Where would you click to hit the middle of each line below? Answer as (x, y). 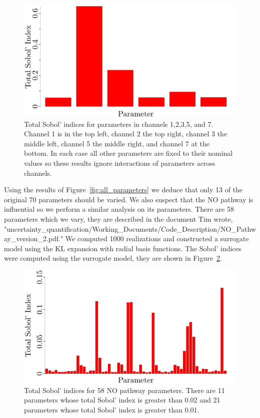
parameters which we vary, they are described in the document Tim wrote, (118, 219)
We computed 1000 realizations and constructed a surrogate (157, 238)
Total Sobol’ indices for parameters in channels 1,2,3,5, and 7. (119, 124)
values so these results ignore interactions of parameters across (120, 163)
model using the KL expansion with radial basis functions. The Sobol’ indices (123, 248)
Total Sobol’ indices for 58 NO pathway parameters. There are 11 (124, 390)
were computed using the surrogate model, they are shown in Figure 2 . (113, 258)
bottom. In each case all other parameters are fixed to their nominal (128, 153)
